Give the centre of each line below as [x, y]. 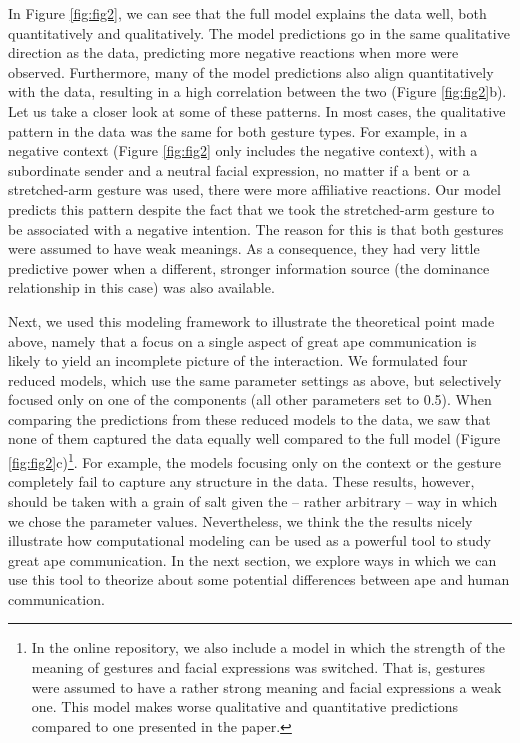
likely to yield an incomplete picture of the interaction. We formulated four [238, 360]
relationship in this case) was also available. [141, 287]
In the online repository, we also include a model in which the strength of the [268, 647]
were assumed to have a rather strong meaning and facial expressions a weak [266, 686]
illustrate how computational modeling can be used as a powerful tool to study [250, 540]
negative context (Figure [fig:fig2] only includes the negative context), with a [243, 150]
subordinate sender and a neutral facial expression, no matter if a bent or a [239, 169]
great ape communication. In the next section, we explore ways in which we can [252, 559]
